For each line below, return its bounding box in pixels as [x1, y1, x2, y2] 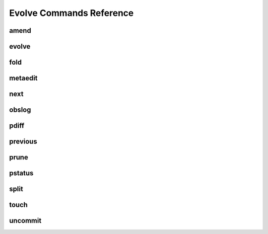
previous [9, 137, 37, 146]
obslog [9, 106, 31, 114]
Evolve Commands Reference [9, 7, 134, 18]
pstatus [9, 169, 34, 177]
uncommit [9, 217, 42, 225]
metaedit [9, 74, 38, 82]
